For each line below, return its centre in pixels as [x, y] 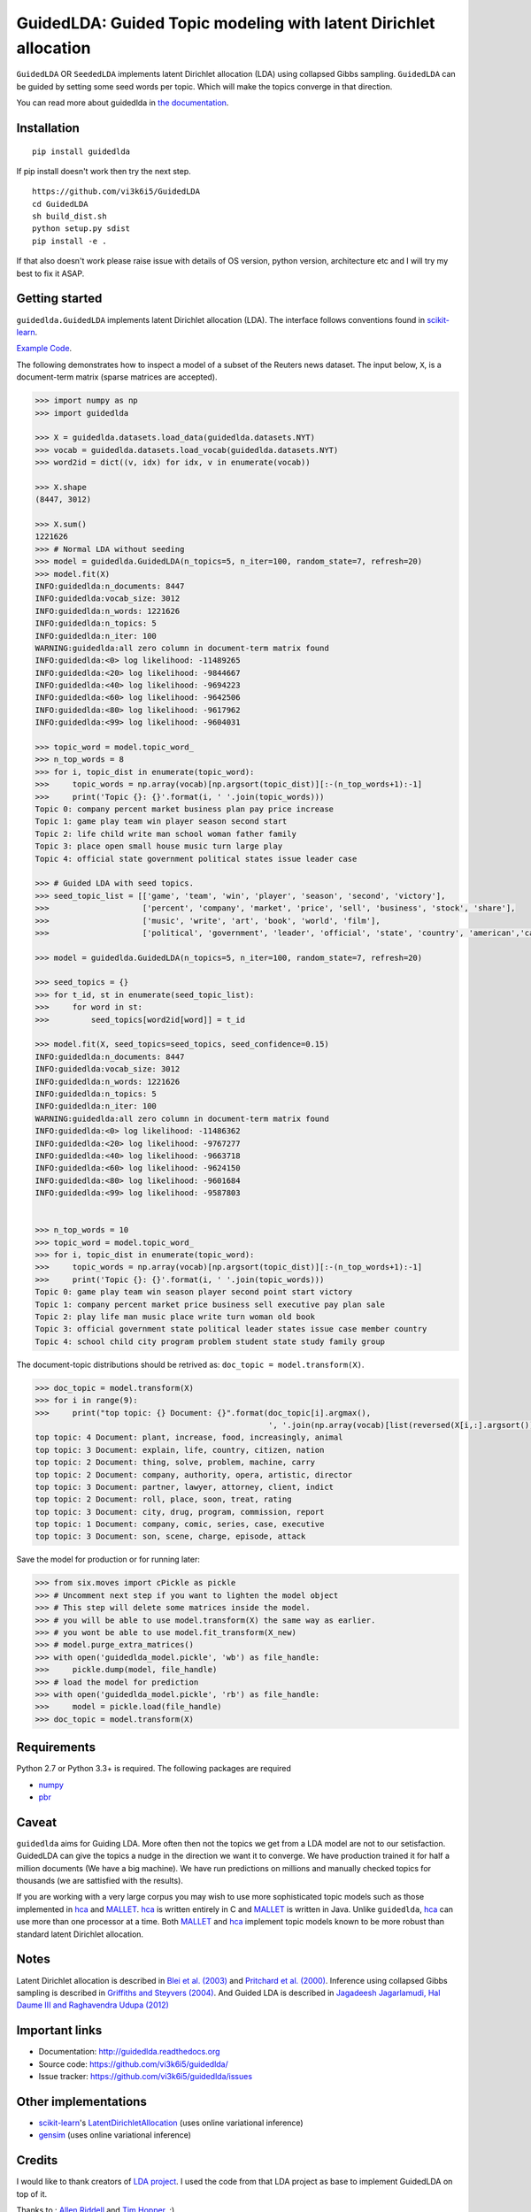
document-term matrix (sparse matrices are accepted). [117, 377]
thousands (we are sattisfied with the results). [100, 1881]
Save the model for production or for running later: [108, 1559]
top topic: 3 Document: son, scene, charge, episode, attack [170, 1536]
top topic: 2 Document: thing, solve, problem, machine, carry [175, 1463]
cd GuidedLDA [60, 204]
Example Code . [44, 349]
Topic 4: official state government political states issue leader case [196, 859]
